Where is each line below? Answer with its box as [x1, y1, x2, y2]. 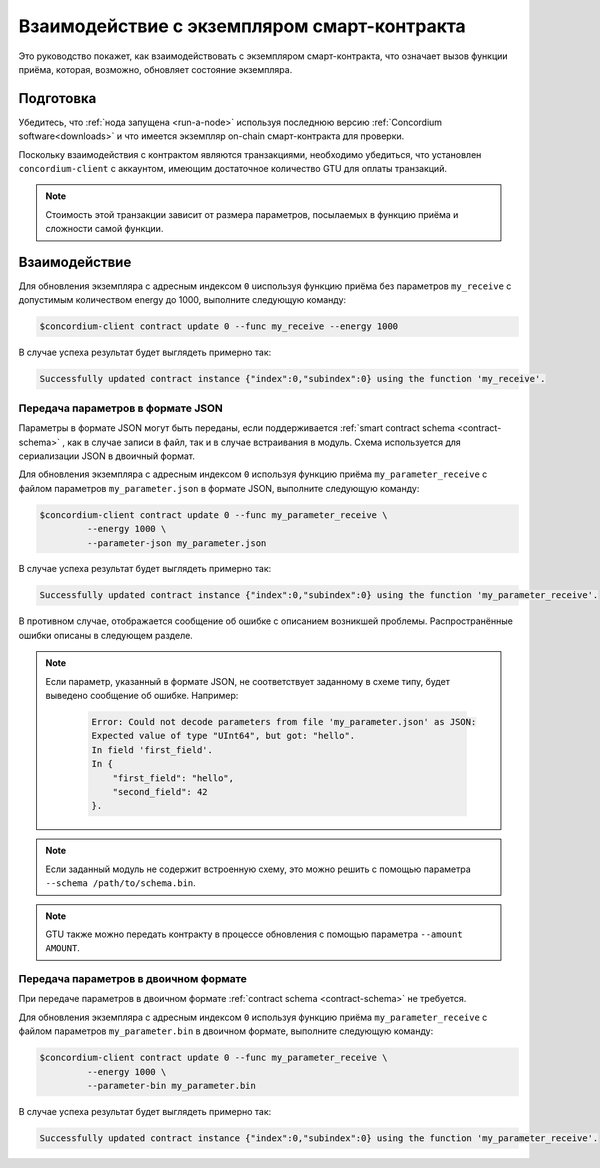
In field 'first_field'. [91, 744, 214, 755]
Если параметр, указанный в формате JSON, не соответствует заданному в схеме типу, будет [45, 675, 450, 687]
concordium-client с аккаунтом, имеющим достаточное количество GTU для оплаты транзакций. [18, 163, 447, 175]
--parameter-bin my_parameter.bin [86, 1080, 257, 1091]
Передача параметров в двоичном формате [18, 972, 247, 986]
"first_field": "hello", [112, 772, 235, 784]
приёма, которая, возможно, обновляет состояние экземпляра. [18, 63, 293, 75]
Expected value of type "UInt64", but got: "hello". [91, 730, 356, 742]
